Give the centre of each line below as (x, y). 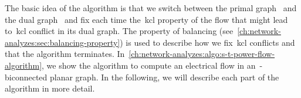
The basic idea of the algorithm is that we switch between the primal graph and (151, 8)
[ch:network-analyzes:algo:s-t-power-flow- (202, 54)
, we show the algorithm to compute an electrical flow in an (149, 65)
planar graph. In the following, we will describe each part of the (164, 77)
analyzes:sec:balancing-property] (62, 42)
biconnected (26, 77)
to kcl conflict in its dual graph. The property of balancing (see (119, 31)
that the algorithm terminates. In (65, 54)
